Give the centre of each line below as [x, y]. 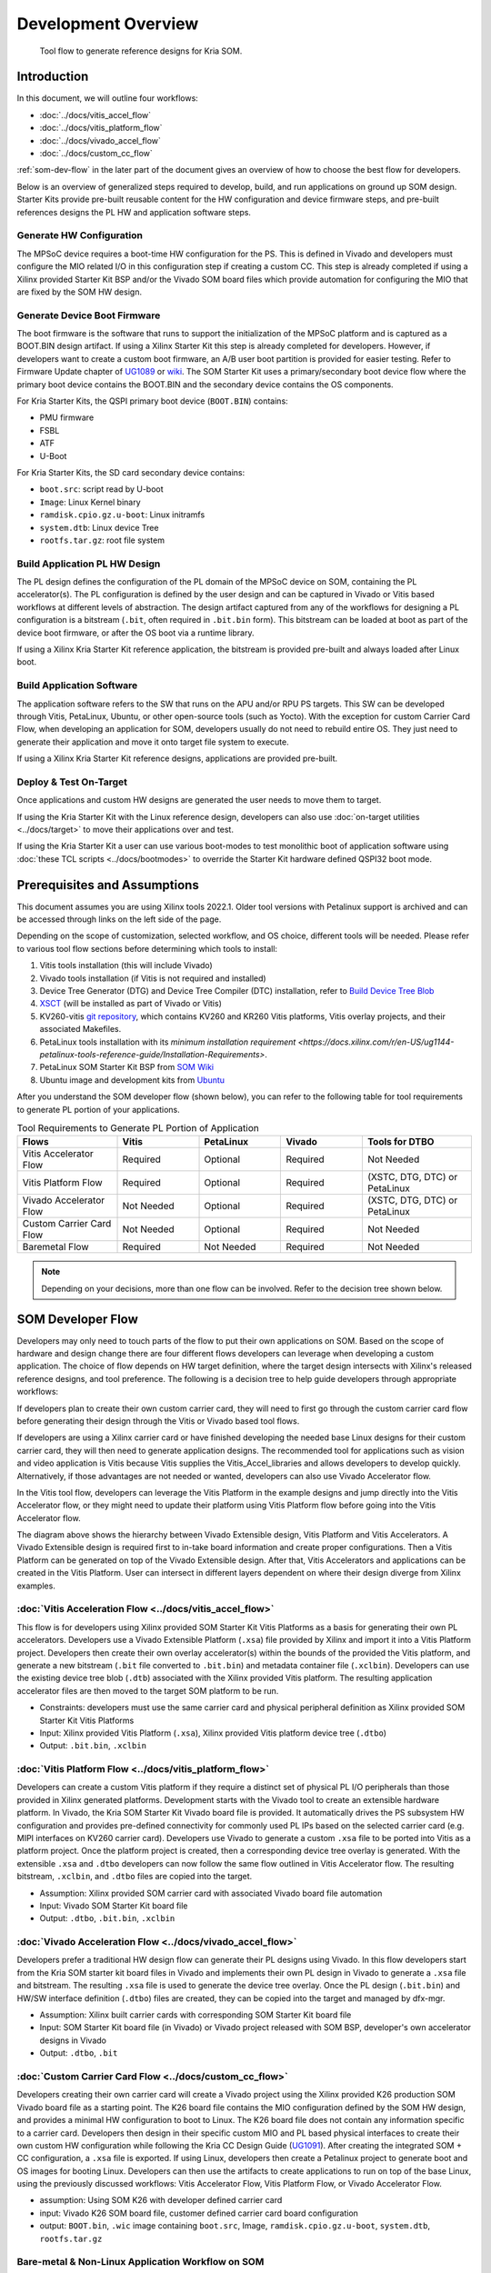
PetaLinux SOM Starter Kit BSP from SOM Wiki [126, 1067]
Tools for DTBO [401, 1142]
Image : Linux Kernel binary [90, 502]
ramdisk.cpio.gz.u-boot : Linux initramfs [122, 515]
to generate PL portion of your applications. [99, 1109]
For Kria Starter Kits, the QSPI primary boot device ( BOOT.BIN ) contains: [152, 401]
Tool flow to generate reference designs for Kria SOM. [141, 51]
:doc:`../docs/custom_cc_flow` [96, 154]
